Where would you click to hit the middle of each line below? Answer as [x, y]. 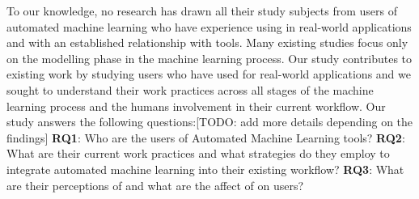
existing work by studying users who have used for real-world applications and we [209, 74]
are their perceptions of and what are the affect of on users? [155, 185]
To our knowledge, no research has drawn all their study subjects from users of [202, 11]
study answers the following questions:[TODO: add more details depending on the [210, 122]
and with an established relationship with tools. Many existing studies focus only [207, 42]
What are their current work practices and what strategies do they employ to [198, 153]
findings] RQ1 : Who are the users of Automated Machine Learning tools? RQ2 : [206, 137]
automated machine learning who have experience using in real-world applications [209, 26]
